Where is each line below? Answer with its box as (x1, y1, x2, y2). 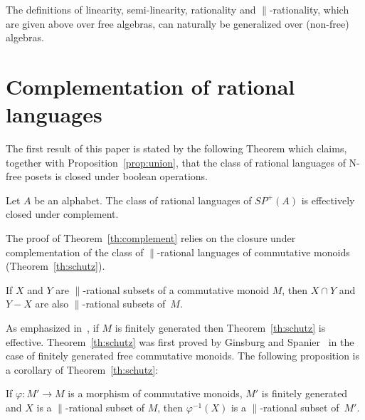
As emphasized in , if (6, 320, 99, 335)
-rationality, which (269, 2, 349, 16)
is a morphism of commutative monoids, (68, 386, 243, 401)
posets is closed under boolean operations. (24, 169, 208, 184)
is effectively (301, 192, 355, 207)
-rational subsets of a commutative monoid (83, 282, 270, 297)
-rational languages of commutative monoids (157, 244, 350, 259)
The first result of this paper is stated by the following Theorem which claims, (6, 141, 347, 156)
